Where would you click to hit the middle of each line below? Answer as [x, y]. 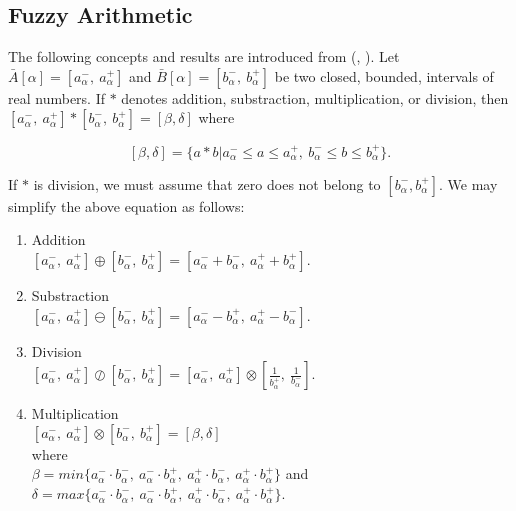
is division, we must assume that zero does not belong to [207, 183]
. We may [468, 183]
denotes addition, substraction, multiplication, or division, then [315, 97]
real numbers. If [56, 97]
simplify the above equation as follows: [126, 205]
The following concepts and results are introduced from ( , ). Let [204, 56]
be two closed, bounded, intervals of [384, 75]
